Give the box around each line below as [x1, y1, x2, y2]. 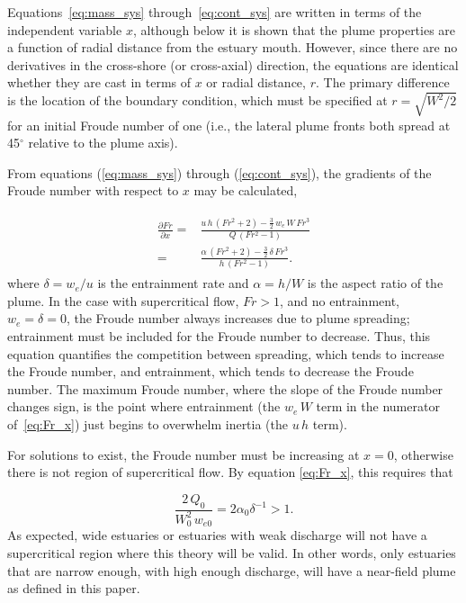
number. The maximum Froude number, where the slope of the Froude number [7, 379, 444, 398]
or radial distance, [206, 73, 306, 92]
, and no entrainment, [279, 291, 400, 310]
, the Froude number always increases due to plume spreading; [66, 309, 410, 328]
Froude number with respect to [7, 181, 179, 200]
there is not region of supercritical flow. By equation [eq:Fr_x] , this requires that [7, 463, 453, 481]
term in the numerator [316, 397, 440, 416]
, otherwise [393, 445, 453, 463]
